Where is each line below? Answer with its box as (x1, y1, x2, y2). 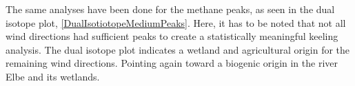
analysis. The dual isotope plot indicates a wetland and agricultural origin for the (6, 42, 350, 56)
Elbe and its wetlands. (6, 69, 100, 83)
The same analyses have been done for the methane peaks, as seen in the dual (6, 2, 335, 16)
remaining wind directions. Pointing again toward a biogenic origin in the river (6, 56, 338, 70)
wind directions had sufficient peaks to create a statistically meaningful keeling (6, 29, 338, 43)
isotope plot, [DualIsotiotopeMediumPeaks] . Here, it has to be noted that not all (6, 15, 346, 30)
